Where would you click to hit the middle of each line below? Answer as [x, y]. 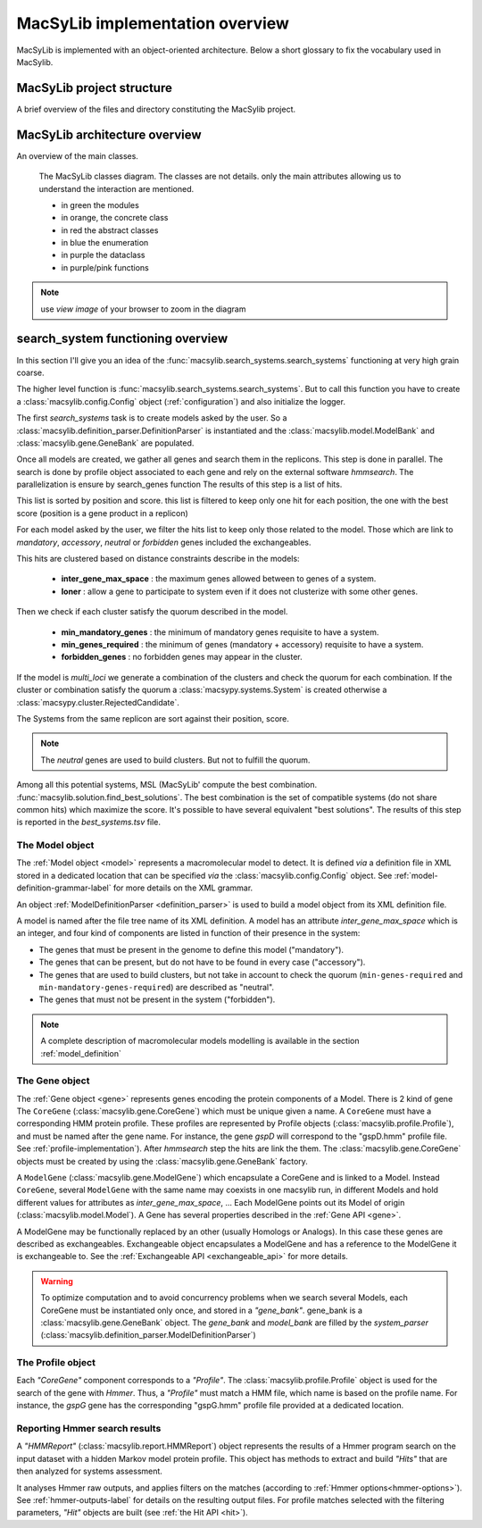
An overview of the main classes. [77, 155]
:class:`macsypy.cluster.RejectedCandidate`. [98, 702]
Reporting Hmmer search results [89, 1428]
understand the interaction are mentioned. [116, 188]
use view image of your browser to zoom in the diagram [143, 309]
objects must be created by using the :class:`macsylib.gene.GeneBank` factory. [162, 1161]
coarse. [30, 372]
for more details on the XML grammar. [183, 888]
